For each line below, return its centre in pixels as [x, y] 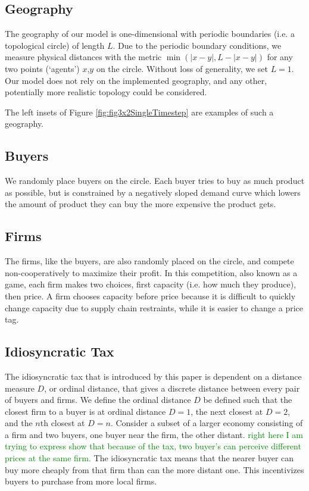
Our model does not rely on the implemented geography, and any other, [136, 80]
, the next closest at [227, 411]
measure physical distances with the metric [83, 57]
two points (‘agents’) [42, 68]
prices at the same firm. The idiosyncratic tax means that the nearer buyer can [149, 458]
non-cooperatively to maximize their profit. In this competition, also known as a [151, 272]
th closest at [63, 423]
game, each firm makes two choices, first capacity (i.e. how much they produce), [151, 284]
